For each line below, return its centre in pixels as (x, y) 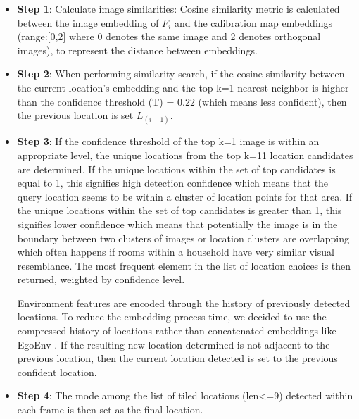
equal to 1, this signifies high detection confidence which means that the (173, 183)
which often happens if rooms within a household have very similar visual (176, 252)
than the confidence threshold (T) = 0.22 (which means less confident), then (182, 101)
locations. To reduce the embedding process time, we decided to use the (172, 317)
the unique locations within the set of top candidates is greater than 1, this (179, 210)
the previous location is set (75, 115)
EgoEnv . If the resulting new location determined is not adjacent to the (174, 344)
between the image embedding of (88, 22)
